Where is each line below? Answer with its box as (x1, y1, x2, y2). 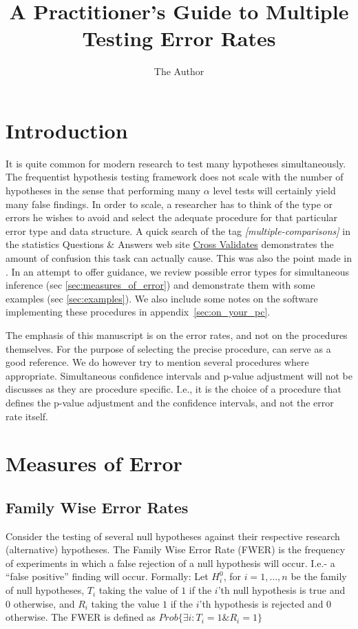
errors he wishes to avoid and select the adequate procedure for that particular (6, 210, 338, 225)
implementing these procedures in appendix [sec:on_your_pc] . (6, 305, 271, 319)
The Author (154, 64, 204, 79)
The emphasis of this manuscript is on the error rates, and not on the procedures (6, 327, 348, 342)
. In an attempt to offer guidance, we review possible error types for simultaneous (6, 264, 350, 278)
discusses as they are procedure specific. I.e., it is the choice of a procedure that (6, 382, 341, 396)
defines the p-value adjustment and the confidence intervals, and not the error (6, 395, 334, 409)
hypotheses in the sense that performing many (6, 183, 201, 198)
